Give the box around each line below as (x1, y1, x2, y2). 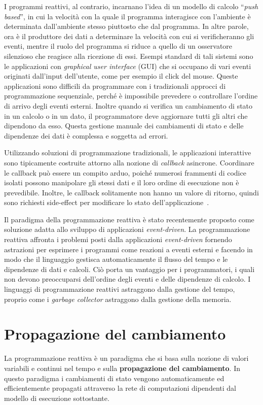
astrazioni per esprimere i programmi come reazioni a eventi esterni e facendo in (4, 244, 253, 254)
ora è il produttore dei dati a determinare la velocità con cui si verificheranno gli (4, 30, 254, 41)
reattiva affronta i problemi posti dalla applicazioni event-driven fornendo (4, 234, 232, 245)
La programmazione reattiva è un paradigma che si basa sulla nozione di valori (4, 353, 249, 363)
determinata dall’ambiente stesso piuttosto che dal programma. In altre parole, (4, 21, 249, 31)
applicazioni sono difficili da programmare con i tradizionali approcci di (4, 80, 226, 91)
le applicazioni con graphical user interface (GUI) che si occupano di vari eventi (4, 60, 251, 71)
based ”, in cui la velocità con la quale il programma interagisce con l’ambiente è (4, 11, 251, 21)
